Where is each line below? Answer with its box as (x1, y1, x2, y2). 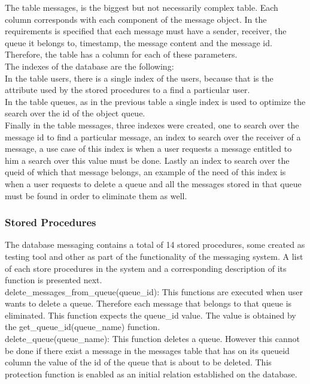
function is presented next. (5, 274, 102, 286)
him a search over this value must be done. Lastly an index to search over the (5, 154, 290, 166)
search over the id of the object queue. (5, 107, 145, 119)
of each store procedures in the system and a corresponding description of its (5, 262, 287, 274)
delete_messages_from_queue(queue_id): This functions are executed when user (5, 285, 303, 298)
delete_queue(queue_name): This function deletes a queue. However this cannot (5, 332, 300, 345)
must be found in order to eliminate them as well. (5, 189, 187, 202)
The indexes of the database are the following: (5, 59, 174, 72)
